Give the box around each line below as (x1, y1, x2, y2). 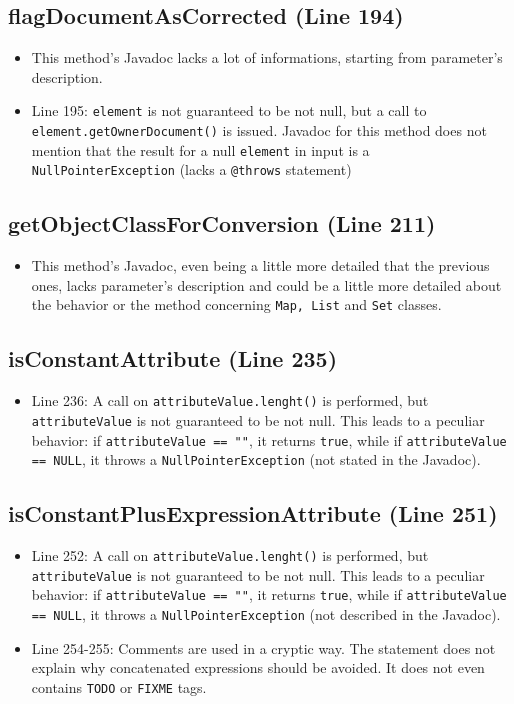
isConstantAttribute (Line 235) (8, 343, 338, 374)
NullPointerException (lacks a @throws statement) (31, 159, 352, 180)
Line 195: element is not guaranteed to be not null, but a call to (31, 100, 427, 121)
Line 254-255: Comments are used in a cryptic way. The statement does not (31, 637, 496, 658)
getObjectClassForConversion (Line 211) (8, 208, 436, 239)
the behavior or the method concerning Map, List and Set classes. (31, 294, 442, 315)
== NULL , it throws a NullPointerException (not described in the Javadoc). (31, 604, 501, 625)
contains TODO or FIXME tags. (31, 676, 207, 697)
